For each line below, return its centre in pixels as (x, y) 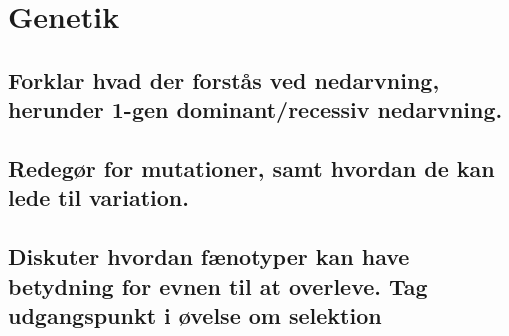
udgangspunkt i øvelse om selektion (195, 314)
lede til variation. (98, 197)
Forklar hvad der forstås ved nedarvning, (224, 79)
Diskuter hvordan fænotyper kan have (209, 256)
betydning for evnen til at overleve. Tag (218, 285)
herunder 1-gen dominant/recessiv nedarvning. (255, 109)
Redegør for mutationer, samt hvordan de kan (251, 167)
